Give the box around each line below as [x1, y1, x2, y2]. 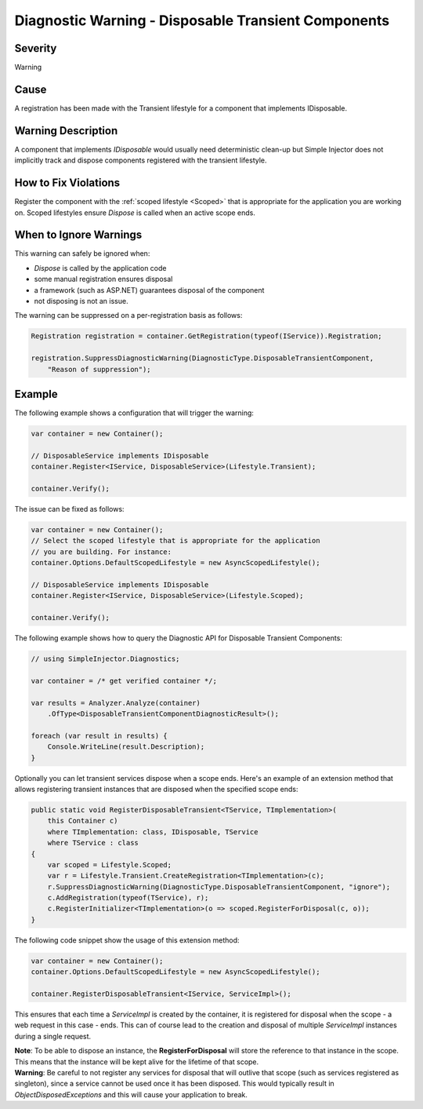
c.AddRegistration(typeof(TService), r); [47, 893, 209, 903]
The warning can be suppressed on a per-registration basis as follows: [14, 311, 243, 320]
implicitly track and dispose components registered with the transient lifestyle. [14, 155, 267, 165]
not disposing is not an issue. [34, 297, 128, 306]
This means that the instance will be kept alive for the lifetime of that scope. [14, 1056, 259, 1067]
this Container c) [47, 816, 118, 826]
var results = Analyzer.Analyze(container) [31, 699, 201, 707]
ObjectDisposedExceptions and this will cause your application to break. [14, 1089, 248, 1099]
